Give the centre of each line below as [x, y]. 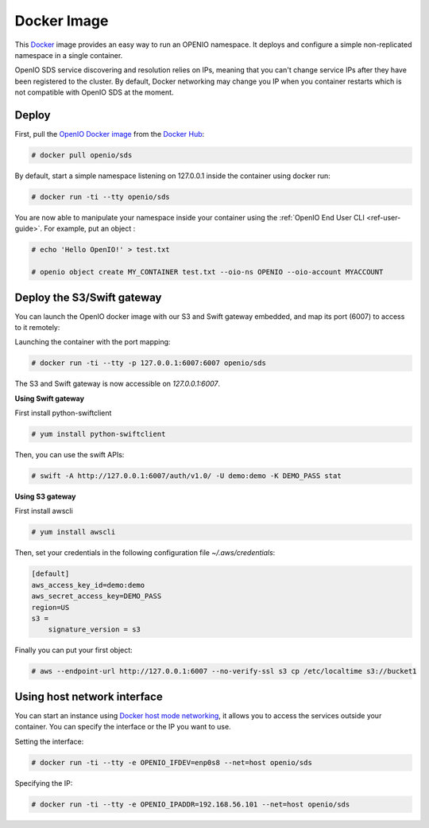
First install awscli [44, 511]
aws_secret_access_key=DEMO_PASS [97, 596]
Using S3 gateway [45, 496]
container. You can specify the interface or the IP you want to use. [123, 727]
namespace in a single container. [69, 55]
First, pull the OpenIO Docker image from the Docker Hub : [110, 134]
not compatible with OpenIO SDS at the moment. [94, 92]
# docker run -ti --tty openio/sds [100, 196]
